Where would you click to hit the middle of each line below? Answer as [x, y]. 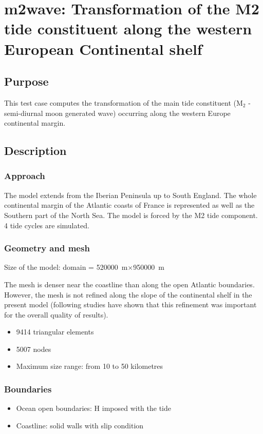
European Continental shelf [103, 48]
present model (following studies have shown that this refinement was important [130, 304]
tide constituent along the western [128, 28]
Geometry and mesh [47, 248]
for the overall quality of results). [56, 314]
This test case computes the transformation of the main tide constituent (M [124, 102]
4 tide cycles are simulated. [47, 225]
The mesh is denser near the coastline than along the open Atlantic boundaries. [129, 284]
